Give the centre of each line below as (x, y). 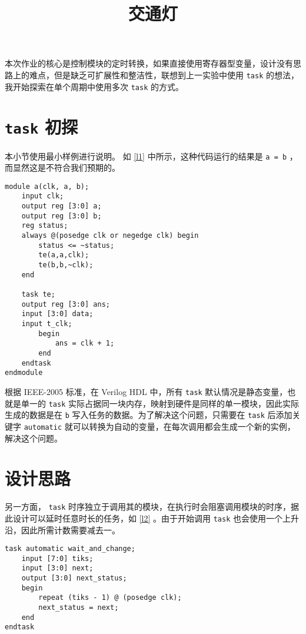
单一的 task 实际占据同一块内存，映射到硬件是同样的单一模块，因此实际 (160, 403)
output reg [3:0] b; (61, 216)
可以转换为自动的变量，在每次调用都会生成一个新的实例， (184, 426)
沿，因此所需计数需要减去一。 (62, 530)
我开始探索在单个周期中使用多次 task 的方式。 (94, 86)
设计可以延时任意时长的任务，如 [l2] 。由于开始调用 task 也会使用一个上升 (156, 518)
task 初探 (41, 127)
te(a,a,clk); (64, 255)
